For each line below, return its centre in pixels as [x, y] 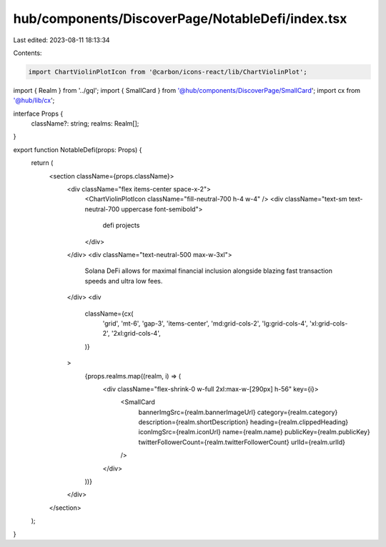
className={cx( [109, 313]
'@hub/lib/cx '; [34, 101]
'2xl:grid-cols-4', [136, 333]
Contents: [28, 53]
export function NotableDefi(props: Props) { [78, 149]
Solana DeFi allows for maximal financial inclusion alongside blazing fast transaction [208, 271]
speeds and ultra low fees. [124, 281]
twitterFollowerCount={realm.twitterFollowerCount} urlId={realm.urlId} [242, 442]
